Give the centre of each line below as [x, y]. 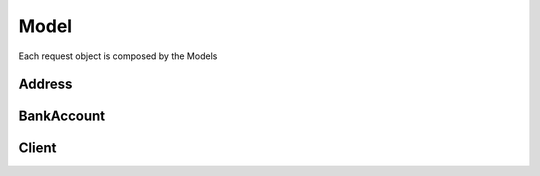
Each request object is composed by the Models [118, 56]
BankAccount [61, 116]
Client [37, 148]
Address [45, 84]
